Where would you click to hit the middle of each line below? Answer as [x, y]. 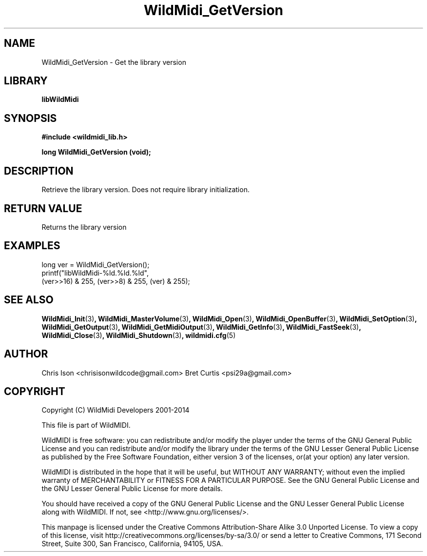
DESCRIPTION [39, 171]
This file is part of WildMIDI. [86, 425]
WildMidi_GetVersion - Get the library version [114, 62]
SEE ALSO [29, 300]
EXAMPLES [32, 246]
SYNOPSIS [30, 118]
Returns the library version [84, 227]
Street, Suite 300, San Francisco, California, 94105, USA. [132, 544]
